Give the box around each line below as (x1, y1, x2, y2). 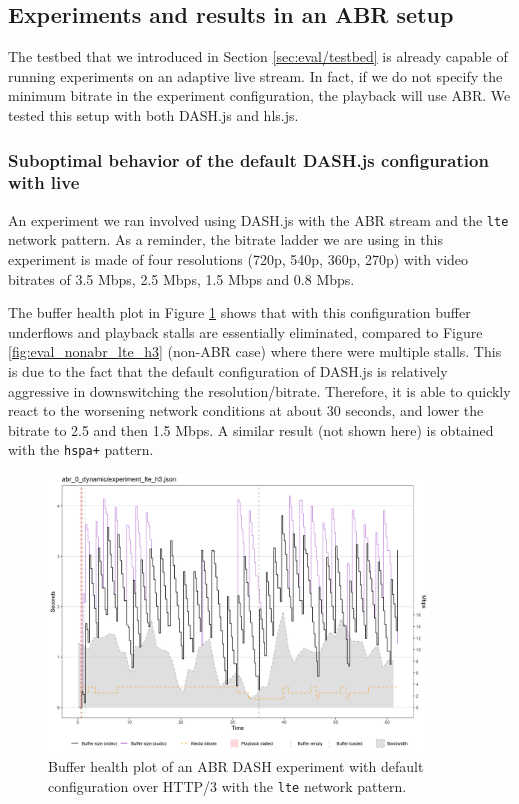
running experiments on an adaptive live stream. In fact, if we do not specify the (8, 65, 503, 86)
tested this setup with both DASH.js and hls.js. (8, 104, 299, 125)
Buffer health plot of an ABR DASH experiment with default (48, 756, 424, 777)
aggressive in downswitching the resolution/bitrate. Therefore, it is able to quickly (8, 380, 511, 401)
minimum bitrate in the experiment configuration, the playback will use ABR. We (8, 85, 511, 106)
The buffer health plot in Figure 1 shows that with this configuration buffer (8, 302, 471, 323)
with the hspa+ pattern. (8, 439, 154, 460)
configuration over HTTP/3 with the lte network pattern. (48, 775, 407, 796)
